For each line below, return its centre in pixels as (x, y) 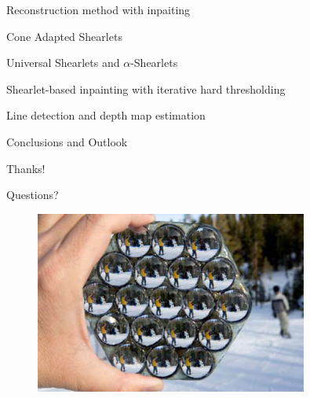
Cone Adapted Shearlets (64, 36)
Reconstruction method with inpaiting (98, 9)
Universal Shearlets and (63, 63)
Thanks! (26, 168)
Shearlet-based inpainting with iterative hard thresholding (146, 88)
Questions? (33, 195)
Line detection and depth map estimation (106, 115)
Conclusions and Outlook (67, 141)
